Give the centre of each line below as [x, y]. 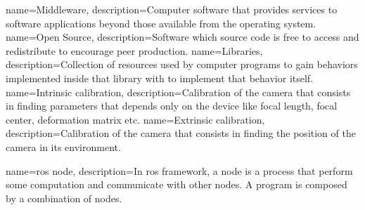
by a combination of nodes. [64, 198]
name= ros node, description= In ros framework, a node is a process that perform [179, 170]
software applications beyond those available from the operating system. [161, 23]
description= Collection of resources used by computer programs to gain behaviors [182, 64]
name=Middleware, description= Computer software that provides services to [172, 9]
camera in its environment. [63, 146]
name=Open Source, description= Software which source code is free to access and [182, 37]
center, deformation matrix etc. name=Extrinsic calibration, [135, 119]
